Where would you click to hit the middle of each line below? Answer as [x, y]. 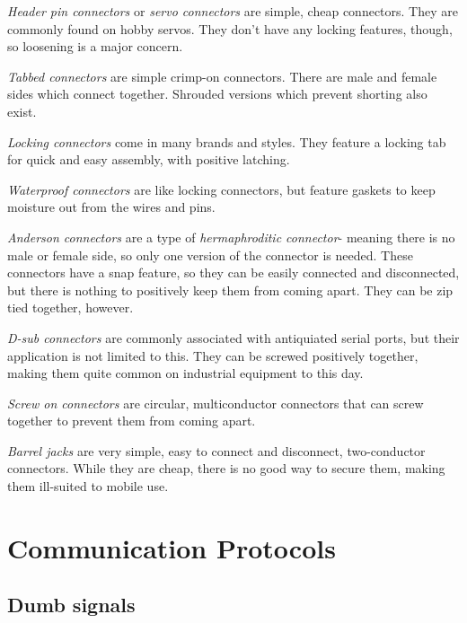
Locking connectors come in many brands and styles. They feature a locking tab [227, 141]
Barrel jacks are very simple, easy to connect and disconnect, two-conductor [216, 450]
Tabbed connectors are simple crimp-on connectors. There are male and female [222, 76]
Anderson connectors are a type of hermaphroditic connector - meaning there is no [231, 237]
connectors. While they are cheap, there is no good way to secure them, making [226, 468]
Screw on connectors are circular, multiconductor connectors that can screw [216, 403]
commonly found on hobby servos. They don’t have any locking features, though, [230, 28]
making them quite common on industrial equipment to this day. [185, 373]
